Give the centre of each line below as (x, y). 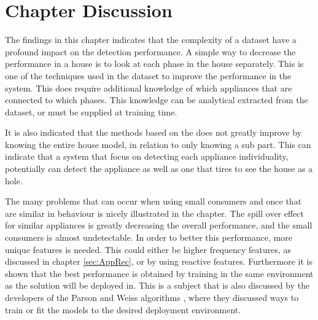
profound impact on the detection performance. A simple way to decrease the (150, 51)
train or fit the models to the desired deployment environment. (123, 309)
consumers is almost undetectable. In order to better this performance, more (149, 237)
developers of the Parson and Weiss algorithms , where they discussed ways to (152, 297)
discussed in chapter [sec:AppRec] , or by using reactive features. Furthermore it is (159, 261)
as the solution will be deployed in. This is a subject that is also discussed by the (157, 285)
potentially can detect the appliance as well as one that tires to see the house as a (159, 169)
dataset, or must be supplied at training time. (91, 111)
